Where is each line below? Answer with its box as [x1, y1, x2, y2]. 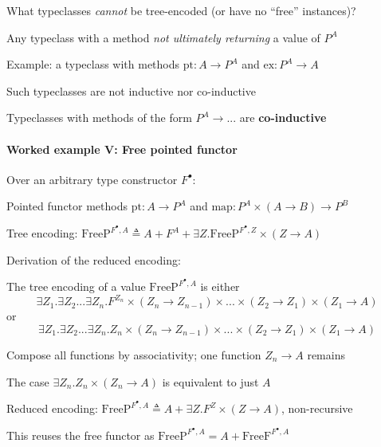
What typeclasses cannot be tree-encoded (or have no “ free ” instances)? [6, 2, 356, 18]
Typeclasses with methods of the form [6, 109, 192, 126]
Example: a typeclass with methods [6, 56, 180, 73]
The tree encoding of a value [6, 278, 146, 295]
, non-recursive [281, 400, 353, 417]
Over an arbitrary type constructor [6, 171, 178, 187]
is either [200, 278, 240, 295]
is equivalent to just [162, 373, 259, 390]
